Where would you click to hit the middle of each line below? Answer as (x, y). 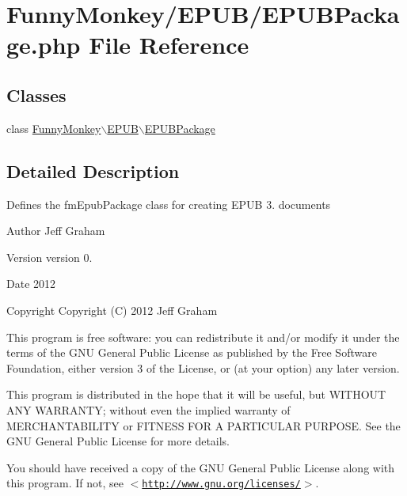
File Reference (169, 45)
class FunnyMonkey (54, 128)
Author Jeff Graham (56, 231)
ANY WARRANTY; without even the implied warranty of (148, 409)
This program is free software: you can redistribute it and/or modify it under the (203, 337)
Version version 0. (49, 257)
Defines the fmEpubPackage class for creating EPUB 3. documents (169, 204)
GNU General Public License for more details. (118, 441)
